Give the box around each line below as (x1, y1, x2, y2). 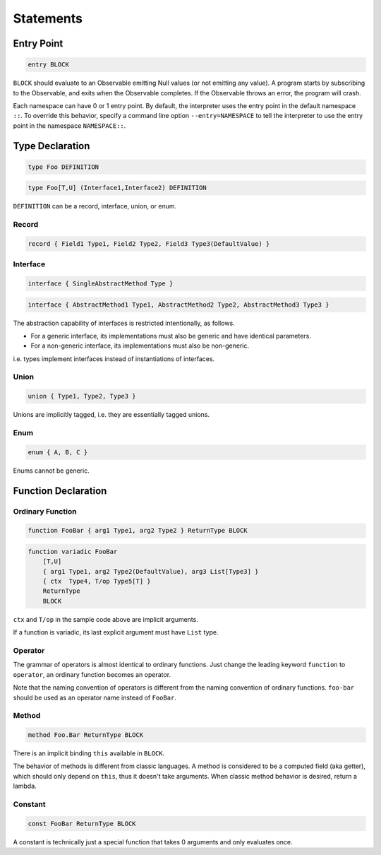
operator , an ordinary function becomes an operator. (13, 670, 171, 678)
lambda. (13, 782, 37, 791)
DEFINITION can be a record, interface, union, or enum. (13, 202, 176, 211)
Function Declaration (13, 485, 107, 497)
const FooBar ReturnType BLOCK (28, 820, 137, 827)
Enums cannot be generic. (13, 466, 90, 475)
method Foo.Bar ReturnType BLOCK (28, 731, 144, 739)
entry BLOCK (28, 61, 70, 69)
